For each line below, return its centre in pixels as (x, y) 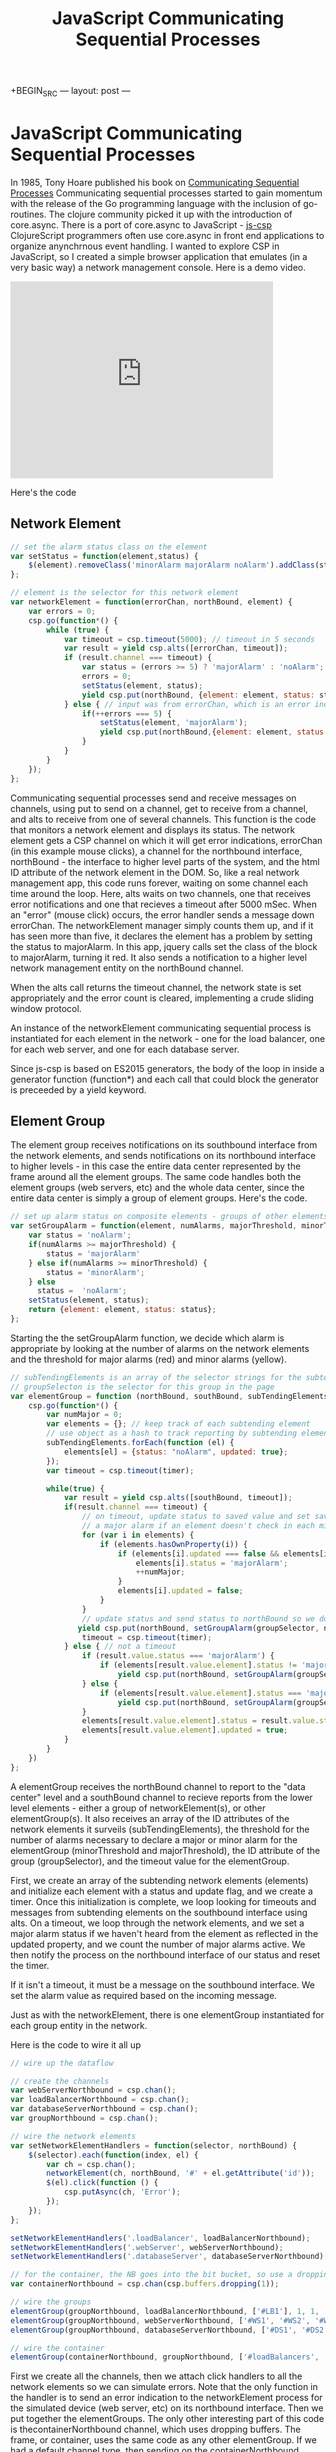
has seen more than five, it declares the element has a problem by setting (161, 936)
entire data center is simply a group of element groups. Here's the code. (159, 1198)
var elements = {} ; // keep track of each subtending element (178, 1424)
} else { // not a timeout (120, 1647)
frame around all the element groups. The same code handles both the (156, 1177)
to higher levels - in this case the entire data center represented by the (156, 1166)
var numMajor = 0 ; (84, 1415)
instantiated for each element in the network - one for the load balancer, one (168, 1038)
